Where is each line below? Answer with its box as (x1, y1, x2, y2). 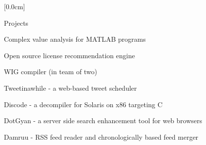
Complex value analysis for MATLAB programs (4, 34, 146, 44)
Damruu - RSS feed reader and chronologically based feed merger (4, 131, 199, 142)
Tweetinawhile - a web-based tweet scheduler (4, 82, 137, 93)
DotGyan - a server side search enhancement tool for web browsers (4, 115, 203, 126)
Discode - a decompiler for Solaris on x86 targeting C (4, 99, 163, 109)
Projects (4, 17, 29, 28)
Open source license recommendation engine (4, 50, 135, 60)
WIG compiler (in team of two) (4, 66, 97, 77)
